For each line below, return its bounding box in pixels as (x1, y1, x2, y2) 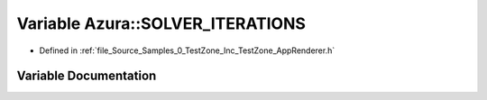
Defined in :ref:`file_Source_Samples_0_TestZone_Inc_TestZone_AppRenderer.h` (39, 45, 335, 56)
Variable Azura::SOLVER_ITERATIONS (16, 14, 307, 33)
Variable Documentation (16, 68, 157, 84)
